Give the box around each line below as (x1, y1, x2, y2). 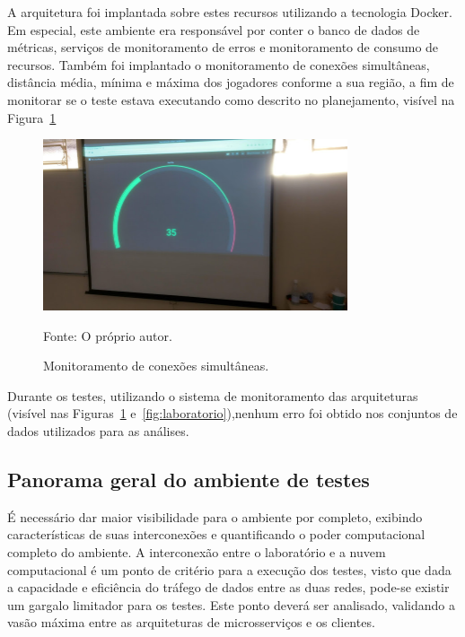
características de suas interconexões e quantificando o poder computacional (7, 525, 426, 544)
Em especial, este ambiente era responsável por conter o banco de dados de (7, 20, 420, 39)
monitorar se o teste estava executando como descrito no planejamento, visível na (7, 90, 455, 109)
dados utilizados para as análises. (7, 421, 189, 440)
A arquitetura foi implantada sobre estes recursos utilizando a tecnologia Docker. (7, 3, 452, 21)
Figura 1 (7, 108, 57, 127)
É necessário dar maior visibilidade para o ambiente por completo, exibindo (7, 507, 423, 526)
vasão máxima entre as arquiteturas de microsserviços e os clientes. (7, 613, 375, 632)
